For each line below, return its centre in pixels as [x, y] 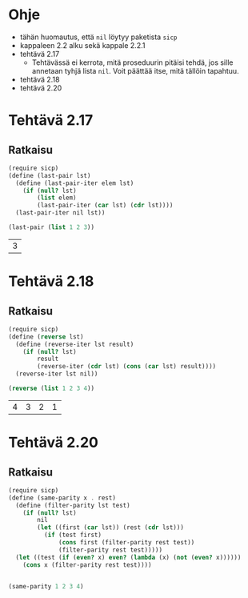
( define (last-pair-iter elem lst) [75, 183]
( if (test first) [73, 535]
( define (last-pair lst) [50, 175]
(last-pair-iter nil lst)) [60, 213]
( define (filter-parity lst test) [73, 505]
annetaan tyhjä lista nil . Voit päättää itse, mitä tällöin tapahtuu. [135, 70]
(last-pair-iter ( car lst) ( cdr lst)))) [105, 206]
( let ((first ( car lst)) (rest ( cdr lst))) [110, 528]
